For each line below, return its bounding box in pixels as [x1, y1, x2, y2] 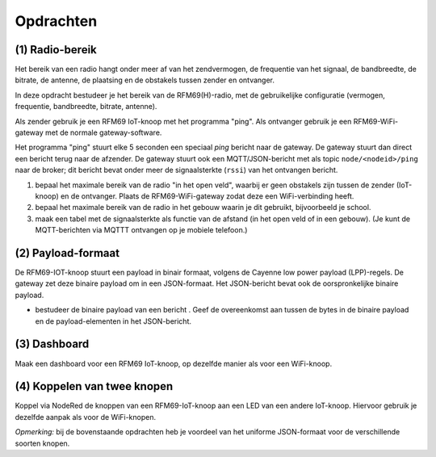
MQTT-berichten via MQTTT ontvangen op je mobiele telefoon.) [35, 225, 248, 235]
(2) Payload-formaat [15, 246, 120, 260]
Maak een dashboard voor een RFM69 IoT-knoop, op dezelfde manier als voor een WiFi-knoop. [15, 358, 333, 368]
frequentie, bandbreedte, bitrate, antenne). [15, 102, 157, 111]
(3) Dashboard [15, 338, 90, 351]
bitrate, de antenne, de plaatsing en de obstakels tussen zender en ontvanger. [15, 75, 275, 85]
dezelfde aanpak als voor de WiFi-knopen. [15, 412, 157, 421]
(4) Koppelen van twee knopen [15, 379, 174, 393]
